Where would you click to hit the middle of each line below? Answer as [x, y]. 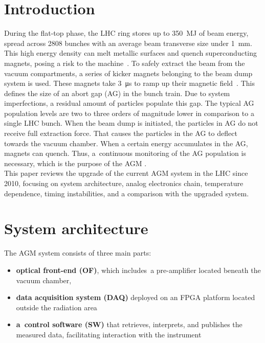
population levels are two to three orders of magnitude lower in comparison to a [129, 113]
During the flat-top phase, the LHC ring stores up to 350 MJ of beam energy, [126, 33]
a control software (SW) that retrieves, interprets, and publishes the [129, 324]
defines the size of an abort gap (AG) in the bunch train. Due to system [117, 93]
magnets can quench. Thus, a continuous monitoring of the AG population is [125, 153]
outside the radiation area [57, 307]
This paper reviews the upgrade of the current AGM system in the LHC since [126, 173]
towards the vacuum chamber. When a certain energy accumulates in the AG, [126, 143]
